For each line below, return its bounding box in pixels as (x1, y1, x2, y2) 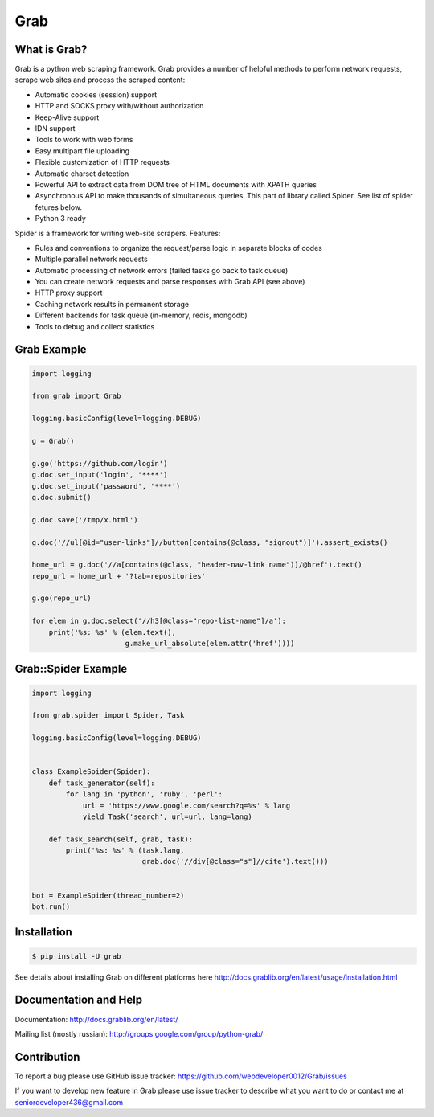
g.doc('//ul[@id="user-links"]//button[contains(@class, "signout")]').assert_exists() (31, 538, 388, 546)
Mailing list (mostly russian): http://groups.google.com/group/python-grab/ (14, 1029, 264, 1038)
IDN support (35, 124, 76, 133)
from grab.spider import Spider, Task (31, 711, 185, 720)
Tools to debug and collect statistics (35, 321, 155, 331)
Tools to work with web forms (35, 135, 133, 145)
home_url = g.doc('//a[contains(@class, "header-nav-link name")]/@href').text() (31, 560, 363, 570)
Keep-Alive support (35, 113, 100, 122)
